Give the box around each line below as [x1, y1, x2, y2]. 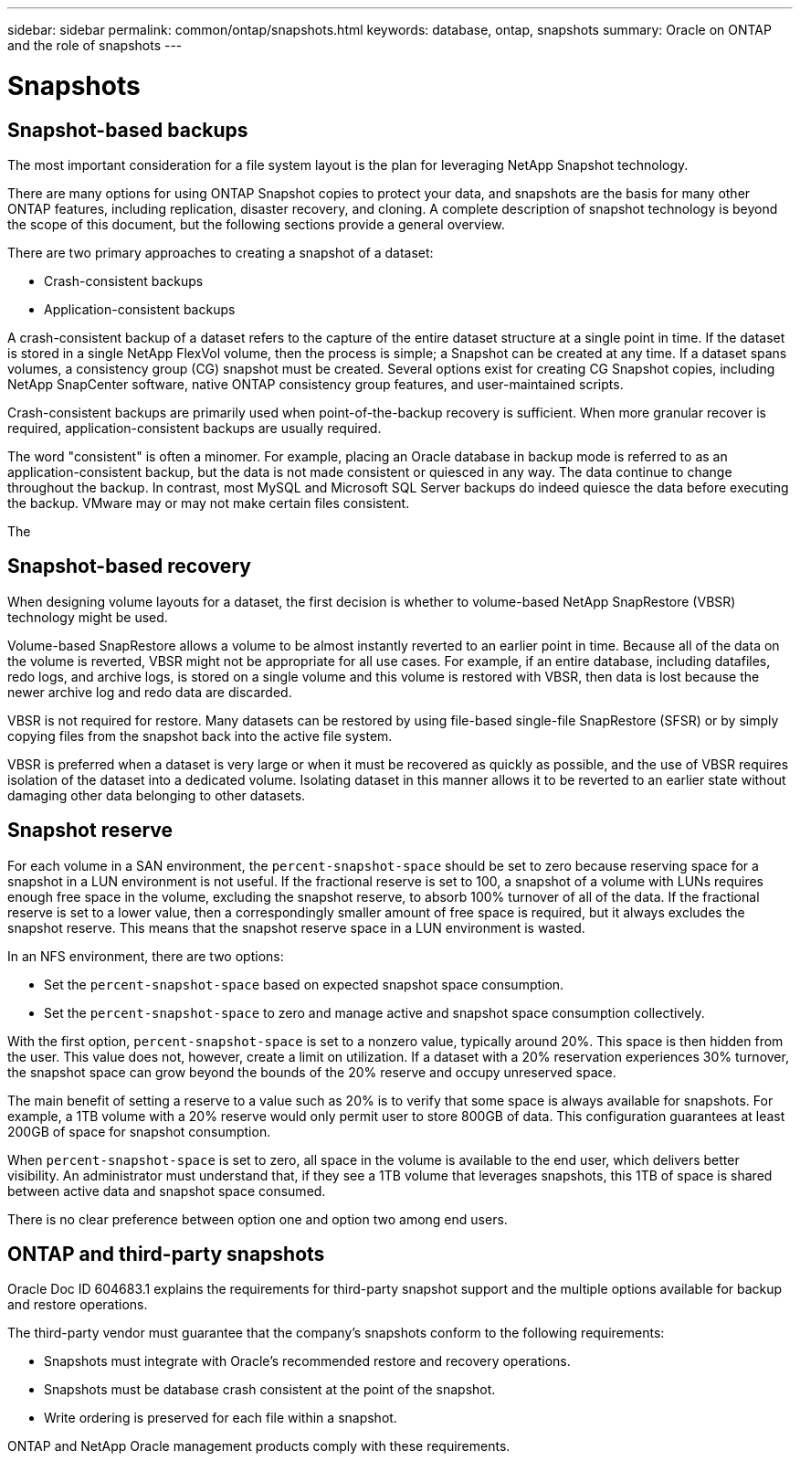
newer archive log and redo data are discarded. [7, 683, 292, 700]
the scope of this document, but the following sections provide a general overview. [7, 216, 505, 232]
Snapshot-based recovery [7, 555, 251, 578]
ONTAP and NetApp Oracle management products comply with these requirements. [7, 1438, 511, 1455]
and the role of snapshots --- [7, 37, 183, 53]
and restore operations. [7, 1297, 148, 1313]
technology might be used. [7, 609, 168, 625]
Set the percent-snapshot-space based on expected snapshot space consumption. [44, 976, 564, 992]
